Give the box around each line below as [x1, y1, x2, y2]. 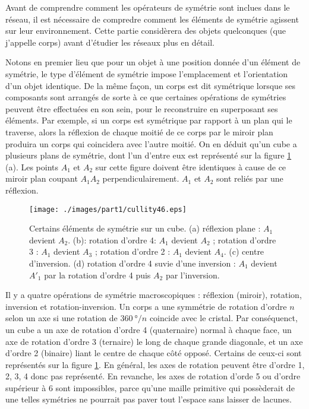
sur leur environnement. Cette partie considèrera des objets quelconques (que [5, 24, 286, 37]
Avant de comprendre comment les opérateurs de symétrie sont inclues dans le [5, 1, 290, 13]
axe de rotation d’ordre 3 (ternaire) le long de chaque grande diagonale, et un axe [5, 335, 303, 347]
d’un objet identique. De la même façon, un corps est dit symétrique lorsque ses [5, 79, 296, 91]
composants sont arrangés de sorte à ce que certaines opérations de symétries [5, 91, 286, 103]
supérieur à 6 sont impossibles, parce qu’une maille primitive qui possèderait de [5, 381, 295, 394]
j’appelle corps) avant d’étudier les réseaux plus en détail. [5, 36, 215, 48]
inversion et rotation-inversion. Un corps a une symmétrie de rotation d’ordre [5, 300, 287, 312]
